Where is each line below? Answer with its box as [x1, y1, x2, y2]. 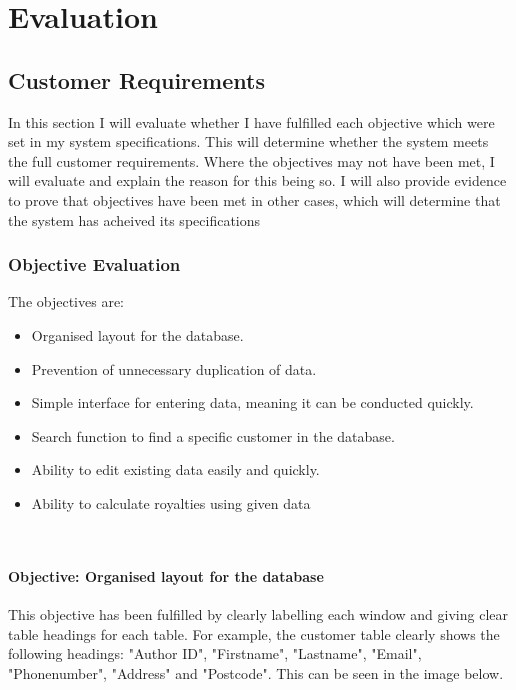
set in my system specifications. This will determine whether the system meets [8, 131, 489, 152]
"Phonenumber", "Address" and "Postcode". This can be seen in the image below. [8, 662, 504, 683]
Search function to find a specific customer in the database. [31, 425, 395, 446]
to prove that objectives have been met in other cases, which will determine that [8, 189, 501, 210]
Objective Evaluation [8, 252, 181, 277]
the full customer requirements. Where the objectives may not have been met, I [8, 150, 495, 171]
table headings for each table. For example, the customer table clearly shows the [8, 623, 500, 644]
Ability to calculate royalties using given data [31, 492, 311, 513]
